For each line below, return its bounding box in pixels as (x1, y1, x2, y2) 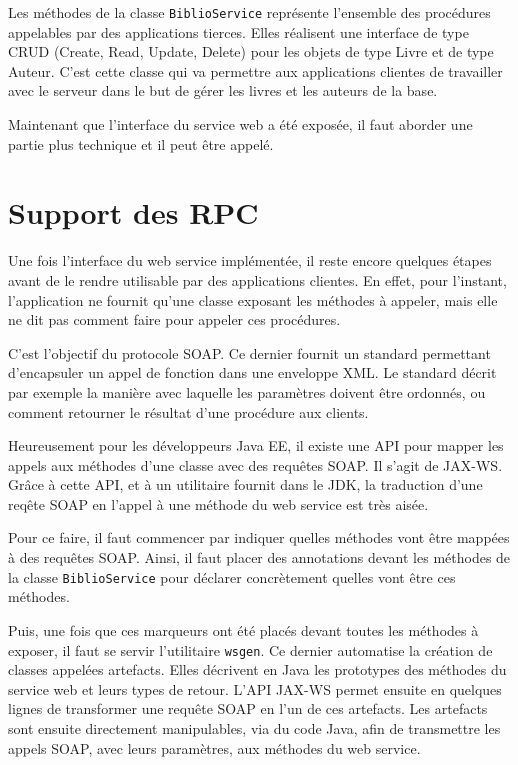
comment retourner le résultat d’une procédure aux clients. (8, 401, 369, 422)
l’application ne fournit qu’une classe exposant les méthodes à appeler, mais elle (8, 289, 498, 310)
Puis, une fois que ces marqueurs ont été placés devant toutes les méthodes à (8, 619, 479, 640)
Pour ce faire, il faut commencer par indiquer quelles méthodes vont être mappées (8, 527, 510, 548)
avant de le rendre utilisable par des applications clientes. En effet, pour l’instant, (8, 269, 507, 290)
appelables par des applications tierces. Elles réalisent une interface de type (8, 21, 469, 42)
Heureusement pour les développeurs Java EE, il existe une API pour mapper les (8, 435, 504, 456)
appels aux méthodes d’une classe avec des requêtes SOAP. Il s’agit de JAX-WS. (8, 454, 503, 475)
